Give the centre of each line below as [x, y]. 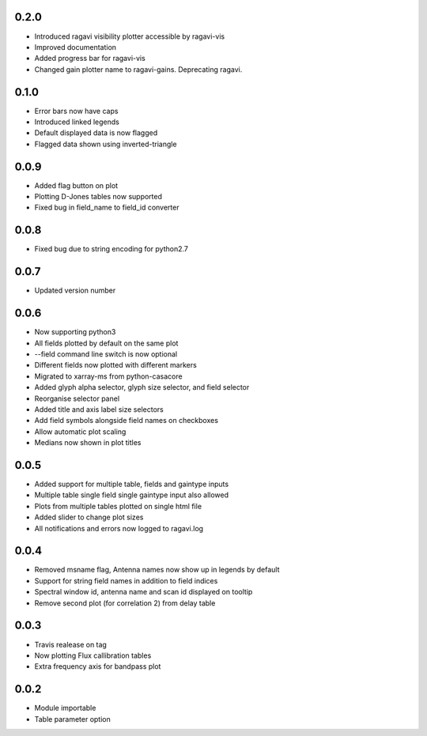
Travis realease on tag [70, 644]
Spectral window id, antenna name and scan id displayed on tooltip [144, 592]
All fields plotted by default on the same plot [106, 343]
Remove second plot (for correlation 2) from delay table [125, 603]
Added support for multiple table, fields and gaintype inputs [132, 484]
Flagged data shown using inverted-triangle [106, 144]
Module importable [65, 708]
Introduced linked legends [77, 122]
